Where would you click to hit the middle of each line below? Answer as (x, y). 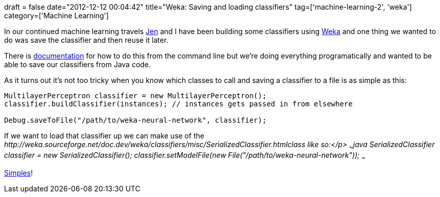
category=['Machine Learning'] (56, 16)
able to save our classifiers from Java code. (78, 64)
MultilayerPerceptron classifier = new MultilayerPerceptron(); (136, 96)
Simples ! (19, 173)
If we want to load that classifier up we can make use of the (104, 136)
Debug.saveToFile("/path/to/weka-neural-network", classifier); (136, 120)
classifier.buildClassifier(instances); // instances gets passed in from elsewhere (178, 104)
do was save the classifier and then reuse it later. (86, 40)
